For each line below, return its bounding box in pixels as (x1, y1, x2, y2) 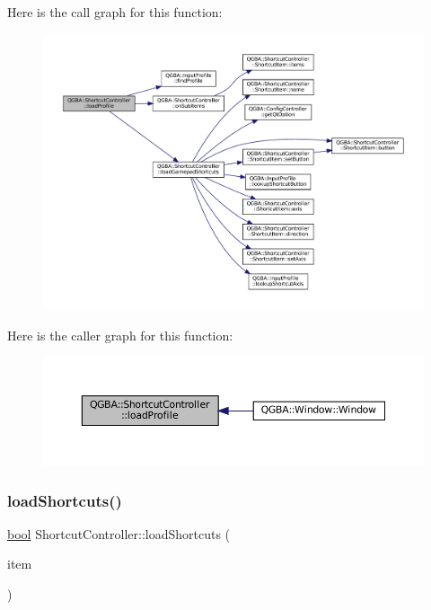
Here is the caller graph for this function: (7, 325, 233, 344)
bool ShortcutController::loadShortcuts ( (7, 524, 231, 543)
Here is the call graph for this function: (7, 3, 223, 21)
